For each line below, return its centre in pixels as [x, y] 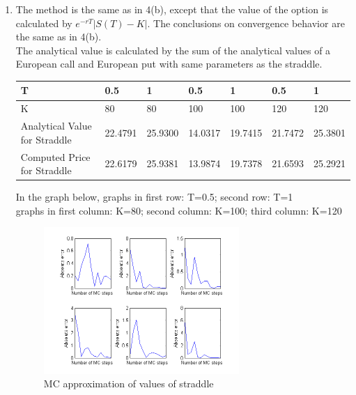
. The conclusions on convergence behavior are [246, 23]
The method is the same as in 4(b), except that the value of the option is [172, 9]
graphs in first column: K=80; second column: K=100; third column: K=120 [179, 210]
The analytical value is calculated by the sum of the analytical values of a [173, 50]
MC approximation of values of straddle [129, 384]
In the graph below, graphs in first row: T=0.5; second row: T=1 [154, 197]
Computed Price [55, 156]
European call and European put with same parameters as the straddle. [169, 64]
